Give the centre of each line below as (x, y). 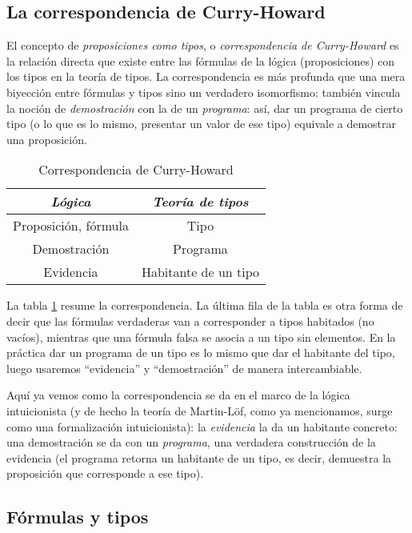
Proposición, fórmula (71, 226)
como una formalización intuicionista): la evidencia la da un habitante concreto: (202, 426)
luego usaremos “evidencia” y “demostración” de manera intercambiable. (184, 368)
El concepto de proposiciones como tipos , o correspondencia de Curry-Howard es (203, 45)
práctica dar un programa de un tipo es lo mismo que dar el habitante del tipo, (201, 353)
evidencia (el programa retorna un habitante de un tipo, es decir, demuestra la (199, 457)
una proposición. (47, 139)
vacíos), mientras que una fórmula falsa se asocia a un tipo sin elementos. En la (201, 337)
